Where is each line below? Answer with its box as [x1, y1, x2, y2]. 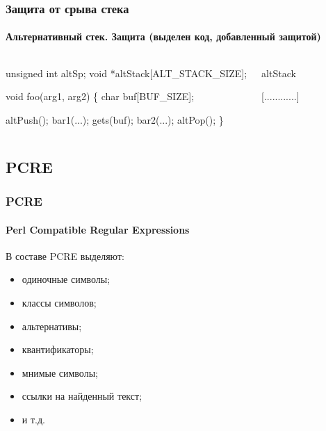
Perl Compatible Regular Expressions [6, 222, 190, 236]
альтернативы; [22, 318, 82, 333]
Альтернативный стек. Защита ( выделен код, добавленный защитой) [6, 29, 321, 44]
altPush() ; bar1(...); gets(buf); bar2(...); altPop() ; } [6, 112, 224, 127]
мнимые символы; [22, 365, 98, 380]
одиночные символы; [22, 272, 111, 286]
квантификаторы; [22, 342, 94, 357]
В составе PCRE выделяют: [6, 248, 124, 263]
